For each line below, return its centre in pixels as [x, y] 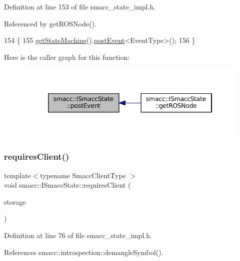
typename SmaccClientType [83, 175]
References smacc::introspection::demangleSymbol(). [84, 252]
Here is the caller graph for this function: [67, 57]
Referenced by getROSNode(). [50, 23]
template [17, 175]
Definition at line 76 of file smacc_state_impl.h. [78, 235]
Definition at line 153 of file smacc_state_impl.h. [80, 6]
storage [15, 201]
